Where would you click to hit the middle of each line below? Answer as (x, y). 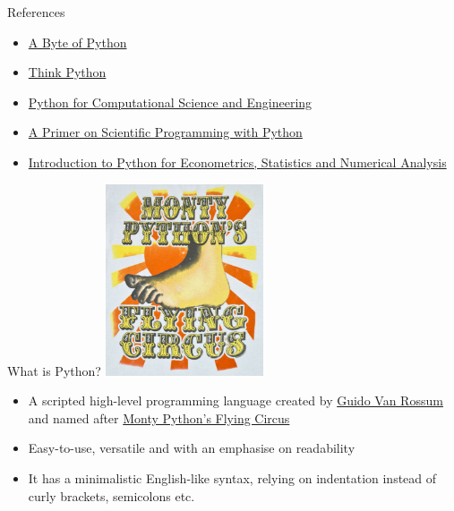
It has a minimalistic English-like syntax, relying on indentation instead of (232, 478)
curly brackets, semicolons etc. (111, 495)
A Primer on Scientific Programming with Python (165, 132)
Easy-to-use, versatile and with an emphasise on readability (192, 448)
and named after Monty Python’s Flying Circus (159, 417)
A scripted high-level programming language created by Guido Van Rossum (236, 400)
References (36, 12)
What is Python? (54, 370)
